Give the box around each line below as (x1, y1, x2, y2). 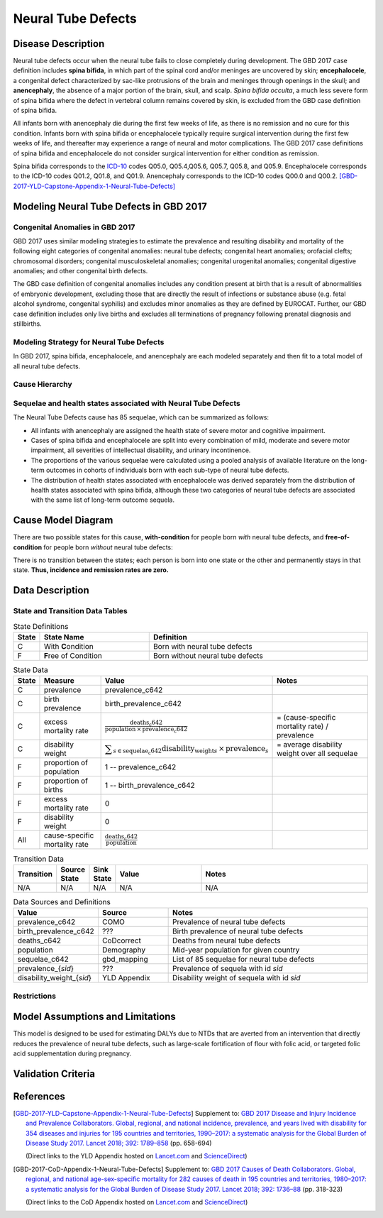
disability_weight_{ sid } (17, 973, 92, 983)
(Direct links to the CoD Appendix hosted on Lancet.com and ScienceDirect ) (26, 1198, 248, 1207)
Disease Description (13, 38, 105, 50)
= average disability (277, 740, 343, 750)
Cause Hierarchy (13, 380, 72, 390)
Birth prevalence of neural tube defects (172, 926, 304, 936)
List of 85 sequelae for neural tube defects (172, 955, 315, 965)
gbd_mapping (101, 955, 148, 965)
